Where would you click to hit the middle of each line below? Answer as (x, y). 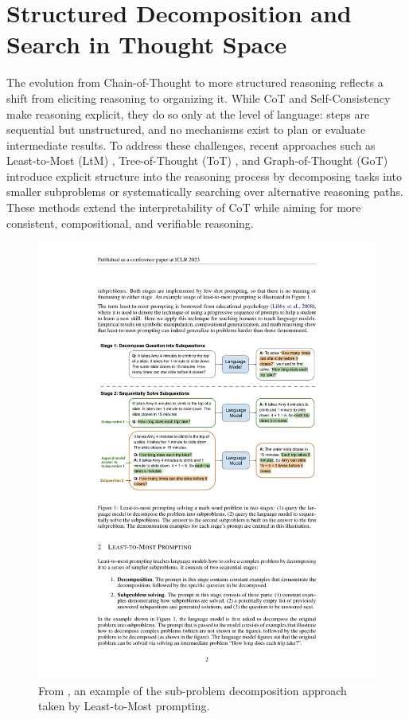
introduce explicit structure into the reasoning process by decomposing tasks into (204, 176)
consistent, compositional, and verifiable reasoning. (130, 223)
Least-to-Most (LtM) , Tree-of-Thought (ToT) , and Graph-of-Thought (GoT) (197, 160)
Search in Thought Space (147, 44)
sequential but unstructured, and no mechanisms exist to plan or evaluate (186, 129)
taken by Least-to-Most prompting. (124, 706)
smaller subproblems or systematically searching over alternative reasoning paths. (205, 191)
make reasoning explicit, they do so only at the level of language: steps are (188, 113)
